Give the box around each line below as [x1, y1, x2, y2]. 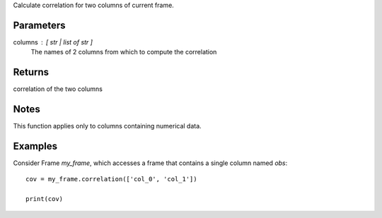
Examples [13, 140, 58, 152]
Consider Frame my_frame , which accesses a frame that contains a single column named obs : [13, 159, 288, 167]
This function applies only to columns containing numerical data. [13, 122, 202, 131]
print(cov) [25, 195, 64, 203]
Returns [13, 66, 50, 78]
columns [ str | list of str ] [13, 37, 93, 46]
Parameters [13, 19, 66, 31]
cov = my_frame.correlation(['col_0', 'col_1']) [25, 175, 197, 183]
